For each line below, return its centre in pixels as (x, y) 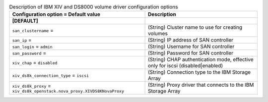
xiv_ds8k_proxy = (32, 86)
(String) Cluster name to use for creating (195, 27)
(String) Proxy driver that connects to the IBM (201, 85)
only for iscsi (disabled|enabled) (185, 66)
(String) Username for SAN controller (191, 47)
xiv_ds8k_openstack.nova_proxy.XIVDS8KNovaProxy (68, 91)
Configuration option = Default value (56, 14)
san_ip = (22, 40)
